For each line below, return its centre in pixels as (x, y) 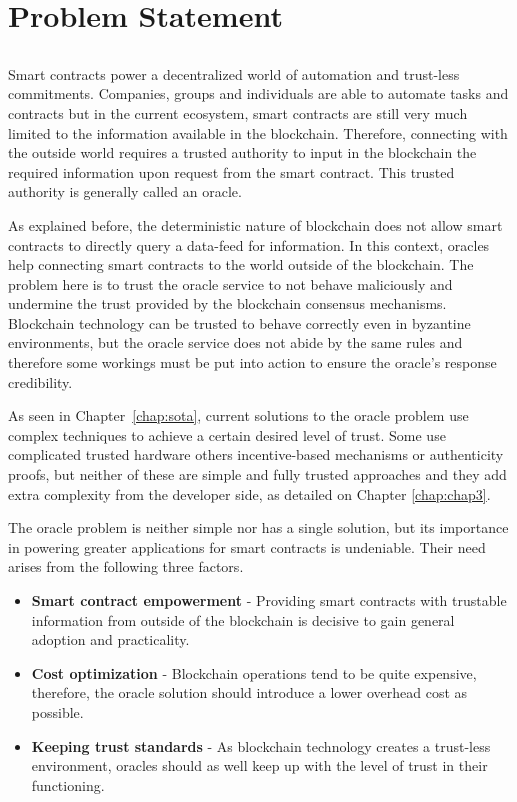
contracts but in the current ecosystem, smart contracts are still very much (238, 112)
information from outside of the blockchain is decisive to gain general (243, 619)
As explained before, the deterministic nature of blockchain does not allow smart (255, 224)
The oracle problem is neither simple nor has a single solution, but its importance (258, 527)
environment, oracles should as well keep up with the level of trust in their (259, 765)
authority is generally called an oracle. (125, 191)
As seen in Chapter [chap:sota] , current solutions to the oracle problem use (238, 415)
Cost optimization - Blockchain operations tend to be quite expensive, (254, 672)
